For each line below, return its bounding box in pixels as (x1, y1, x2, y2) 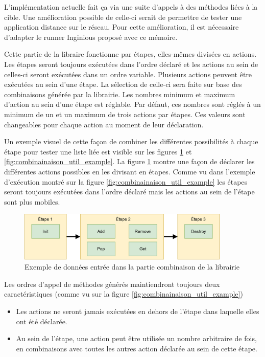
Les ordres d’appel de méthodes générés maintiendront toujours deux (4, 278, 220, 289)
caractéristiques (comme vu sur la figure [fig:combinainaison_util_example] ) (4, 288, 243, 299)
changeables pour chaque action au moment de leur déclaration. (4, 119, 204, 129)
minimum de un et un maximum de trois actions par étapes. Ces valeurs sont (4, 108, 246, 119)
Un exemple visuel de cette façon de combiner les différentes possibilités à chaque (4, 136, 258, 147)
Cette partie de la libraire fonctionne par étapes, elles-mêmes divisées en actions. (4, 49, 257, 59)
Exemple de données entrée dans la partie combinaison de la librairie (25, 261, 239, 272)
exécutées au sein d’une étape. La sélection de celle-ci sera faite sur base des (4, 79, 242, 90)
